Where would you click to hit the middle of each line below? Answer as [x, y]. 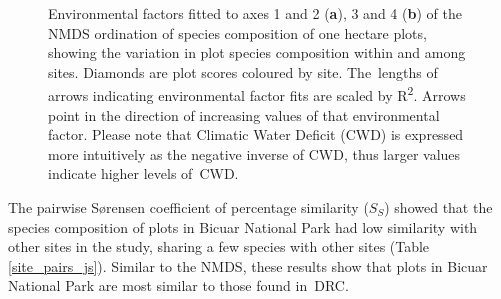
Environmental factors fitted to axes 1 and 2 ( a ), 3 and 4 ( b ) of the [255, 13]
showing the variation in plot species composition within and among [257, 52]
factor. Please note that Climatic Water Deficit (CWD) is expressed [256, 134]
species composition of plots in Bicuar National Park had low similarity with [243, 226]
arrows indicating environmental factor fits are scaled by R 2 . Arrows [257, 94]
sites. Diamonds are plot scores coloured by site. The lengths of [243, 71]
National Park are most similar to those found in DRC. [178, 285]
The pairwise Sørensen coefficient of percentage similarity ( [188, 207]
